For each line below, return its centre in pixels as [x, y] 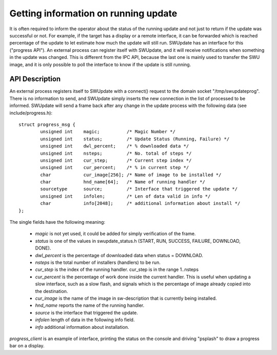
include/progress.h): [31, 113]
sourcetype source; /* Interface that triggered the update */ [139, 189]
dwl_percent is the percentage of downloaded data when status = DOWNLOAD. [119, 255]
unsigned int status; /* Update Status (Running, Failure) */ [135, 139]
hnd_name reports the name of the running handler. [90, 305]
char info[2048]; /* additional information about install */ [140, 203]
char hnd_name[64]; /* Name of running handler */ [123, 182]
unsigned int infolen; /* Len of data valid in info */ [125, 196]
